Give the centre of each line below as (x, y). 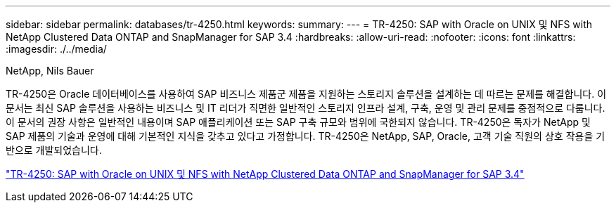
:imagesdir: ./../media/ (56, 49)
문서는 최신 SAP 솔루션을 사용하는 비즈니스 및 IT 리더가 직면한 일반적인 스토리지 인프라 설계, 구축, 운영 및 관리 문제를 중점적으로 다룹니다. (306, 108)
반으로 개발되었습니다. (54, 150)
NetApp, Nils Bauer (50, 71)
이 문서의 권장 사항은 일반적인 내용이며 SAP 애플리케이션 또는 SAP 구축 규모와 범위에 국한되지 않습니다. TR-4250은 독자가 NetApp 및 (298, 122)
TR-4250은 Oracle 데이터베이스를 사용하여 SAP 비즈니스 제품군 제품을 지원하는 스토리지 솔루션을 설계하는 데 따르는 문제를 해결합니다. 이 (306, 94)
